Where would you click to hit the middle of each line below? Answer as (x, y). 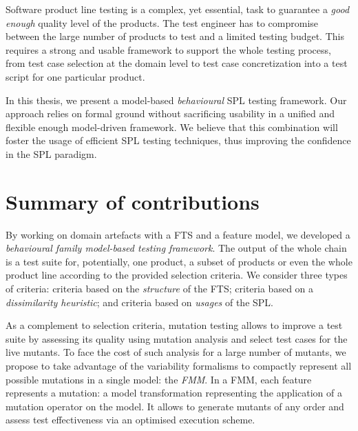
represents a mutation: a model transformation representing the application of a (174, 393)
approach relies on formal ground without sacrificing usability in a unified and (170, 113)
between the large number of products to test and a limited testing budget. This (175, 36)
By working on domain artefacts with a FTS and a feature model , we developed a (178, 234)
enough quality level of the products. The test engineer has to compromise (162, 22)
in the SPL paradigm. (51, 153)
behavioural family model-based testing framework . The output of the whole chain (176, 248)
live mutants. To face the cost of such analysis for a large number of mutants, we (176, 352)
